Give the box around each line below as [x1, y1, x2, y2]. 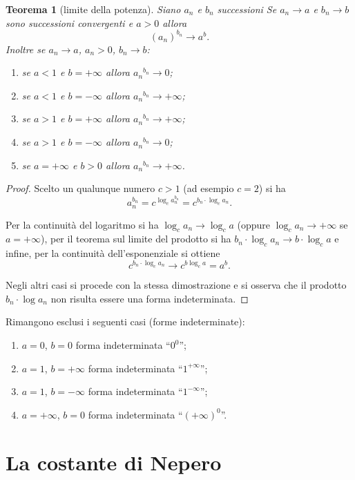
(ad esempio [183, 181, 234, 195]
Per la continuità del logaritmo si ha [6, 217, 159, 231]
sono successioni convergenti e [6, 15, 133, 30]
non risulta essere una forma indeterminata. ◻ [50, 291, 249, 305]
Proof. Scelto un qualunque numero [6, 181, 155, 195]
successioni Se [217, 2, 277, 16]
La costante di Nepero [6, 448, 222, 476]
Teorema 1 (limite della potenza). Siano [6, 2, 181, 16]
